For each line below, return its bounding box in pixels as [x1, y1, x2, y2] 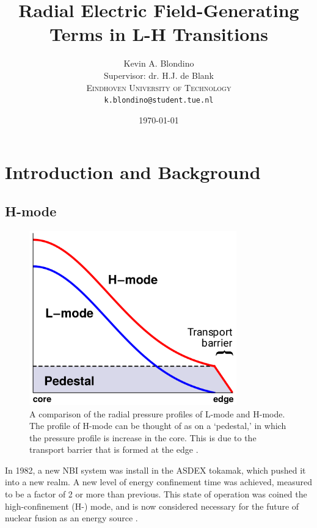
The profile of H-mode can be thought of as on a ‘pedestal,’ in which [29, 419, 286, 432]
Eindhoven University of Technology [86, 81, 231, 94]
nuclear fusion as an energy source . [5, 512, 138, 524]
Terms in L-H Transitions [49, 21, 268, 46]
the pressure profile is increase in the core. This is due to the [29, 431, 257, 444]
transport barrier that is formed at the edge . [29, 443, 199, 456]
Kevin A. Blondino [123, 57, 194, 70]
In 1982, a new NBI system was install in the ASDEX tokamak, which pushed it [5, 463, 306, 476]
